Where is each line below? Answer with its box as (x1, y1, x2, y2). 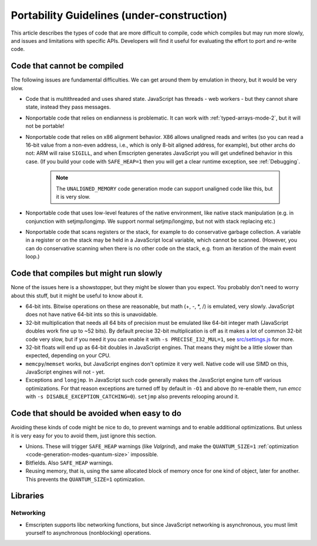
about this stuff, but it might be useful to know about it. (11, 292, 143, 299)
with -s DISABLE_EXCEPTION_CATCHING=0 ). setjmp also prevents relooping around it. (25, 393, 240, 400)
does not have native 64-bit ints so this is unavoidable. (25, 311, 158, 318)
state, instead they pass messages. (25, 103, 111, 111)
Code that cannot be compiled (11, 61, 124, 71)
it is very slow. (56, 193, 91, 200)
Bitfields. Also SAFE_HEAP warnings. (25, 459, 114, 466)
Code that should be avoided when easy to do (11, 408, 182, 419)
